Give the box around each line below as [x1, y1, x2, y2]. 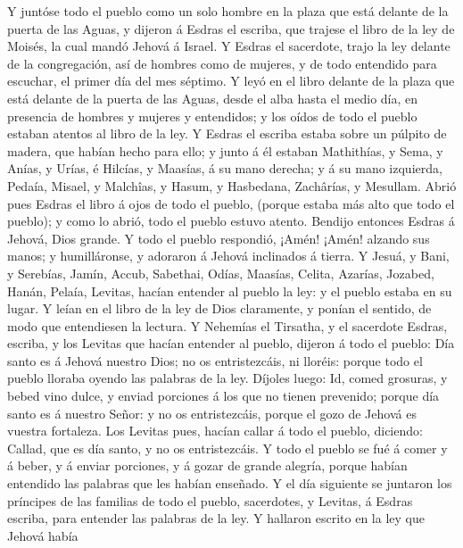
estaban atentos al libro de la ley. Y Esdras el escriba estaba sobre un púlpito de [7, 124, 447, 143]
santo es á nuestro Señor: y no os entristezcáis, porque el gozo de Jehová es [7, 403, 417, 422]
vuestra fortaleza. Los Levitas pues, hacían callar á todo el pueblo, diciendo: [7, 421, 423, 440]
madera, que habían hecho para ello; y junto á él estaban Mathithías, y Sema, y [7, 141, 443, 160]
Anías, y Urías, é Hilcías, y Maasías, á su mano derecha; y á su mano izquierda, [7, 159, 442, 178]
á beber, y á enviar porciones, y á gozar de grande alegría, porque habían [7, 456, 408, 475]
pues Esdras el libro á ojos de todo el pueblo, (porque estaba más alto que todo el [7, 194, 455, 212]
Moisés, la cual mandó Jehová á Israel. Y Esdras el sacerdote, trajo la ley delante [7, 37, 451, 55]
